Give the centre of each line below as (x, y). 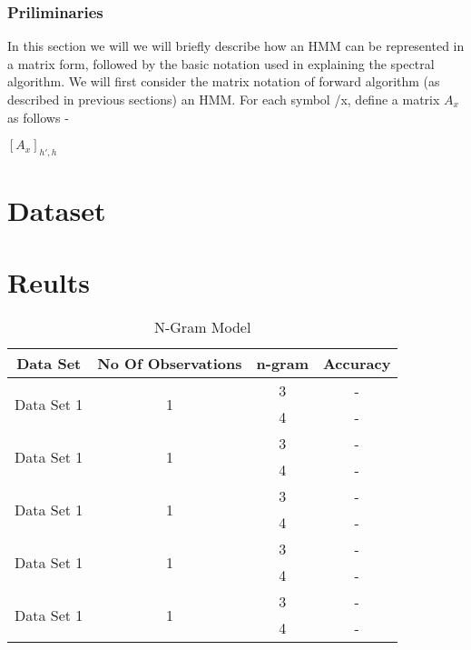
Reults (49, 281)
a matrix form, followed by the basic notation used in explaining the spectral (221, 63)
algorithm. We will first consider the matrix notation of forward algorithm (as (224, 81)
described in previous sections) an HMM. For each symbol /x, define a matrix (224, 99)
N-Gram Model (202, 327)
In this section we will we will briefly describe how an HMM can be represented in (236, 46)
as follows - (38, 117)
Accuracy (357, 364)
